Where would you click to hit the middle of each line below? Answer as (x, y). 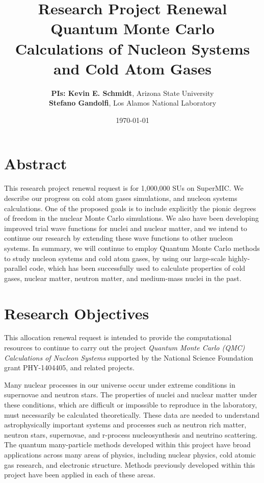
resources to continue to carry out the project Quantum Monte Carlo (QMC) (125, 348)
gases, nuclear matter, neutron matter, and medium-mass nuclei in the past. (123, 278)
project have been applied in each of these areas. (80, 475)
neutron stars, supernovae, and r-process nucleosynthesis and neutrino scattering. (131, 434)
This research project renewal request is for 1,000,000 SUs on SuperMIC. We (124, 188)
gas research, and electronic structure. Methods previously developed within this (130, 464)
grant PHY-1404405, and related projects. (69, 367)
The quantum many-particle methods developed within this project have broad (127, 444)
